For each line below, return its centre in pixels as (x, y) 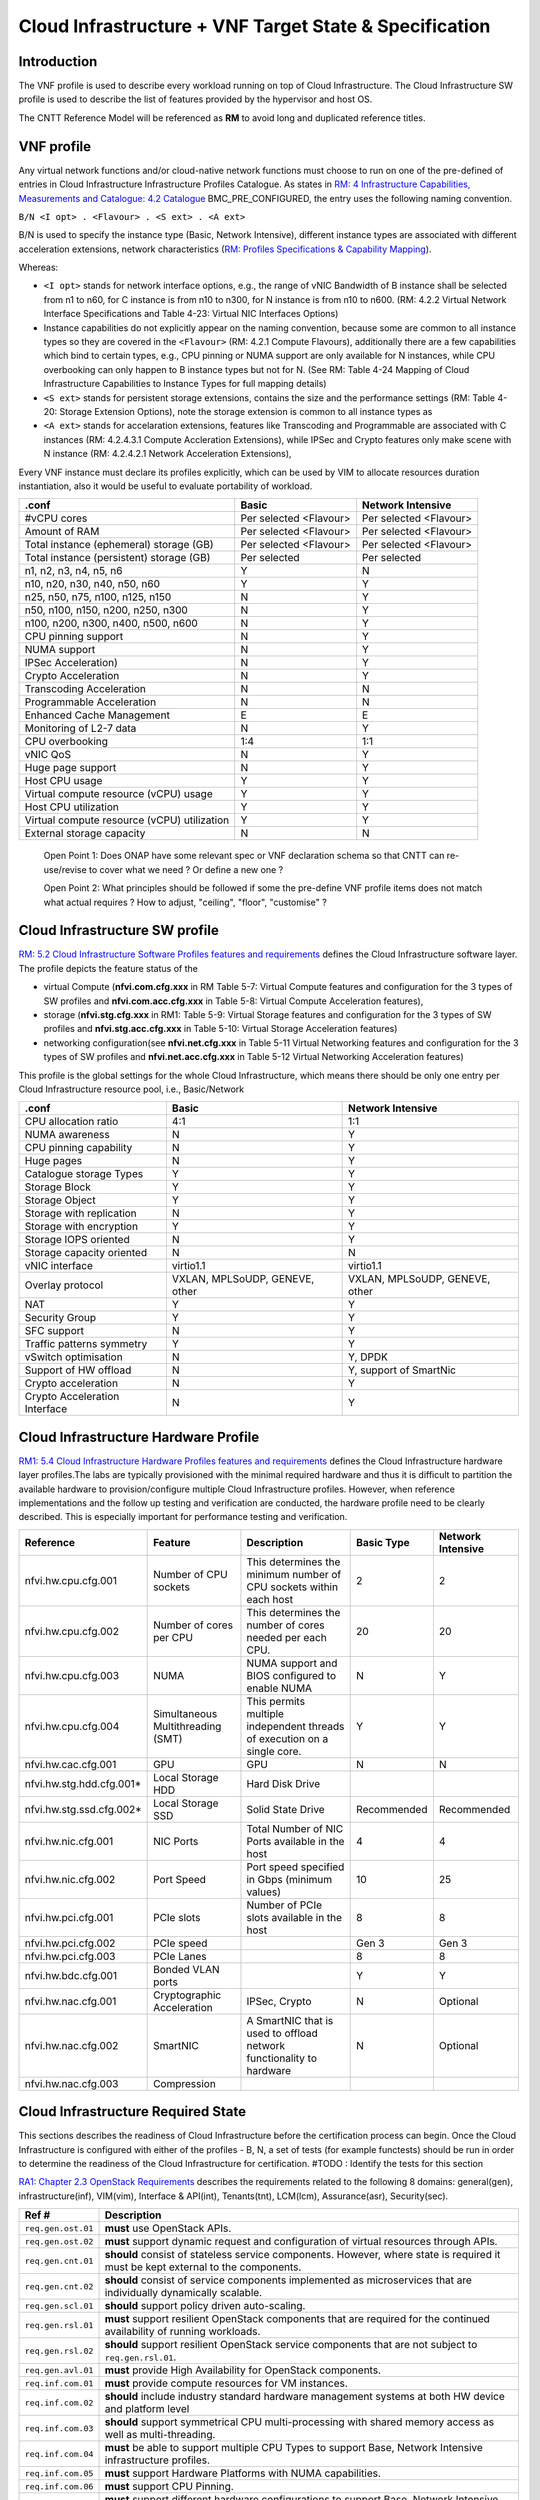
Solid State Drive (285, 1809)
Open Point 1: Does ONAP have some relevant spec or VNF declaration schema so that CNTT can (244, 856)
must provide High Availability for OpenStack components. (243, 2370)
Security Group (60, 1318)
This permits (275, 1701)
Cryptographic (187, 1995)
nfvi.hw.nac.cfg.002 (71, 2045)
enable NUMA (279, 1688)
